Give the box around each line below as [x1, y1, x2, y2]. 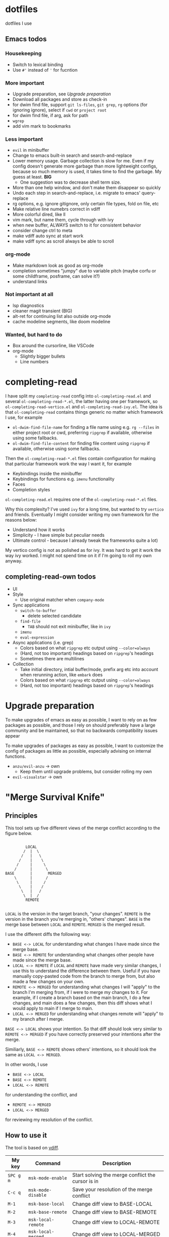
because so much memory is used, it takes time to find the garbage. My [12, 168, 162, 175]
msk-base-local [28, 1201, 65, 1207]
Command [35, 1159, 61, 1166]
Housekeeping [5, 50, 42, 57]
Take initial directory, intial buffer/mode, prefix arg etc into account [20, 666, 158, 672]
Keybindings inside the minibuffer [12, 471, 82, 477]
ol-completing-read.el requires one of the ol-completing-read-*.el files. [5, 496, 157, 502]
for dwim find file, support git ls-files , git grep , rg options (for [12, 101, 148, 107]
